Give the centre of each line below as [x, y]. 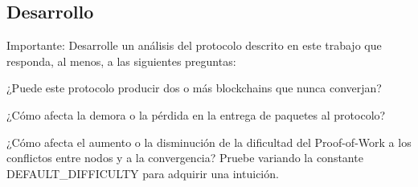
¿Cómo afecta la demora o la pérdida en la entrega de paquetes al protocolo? [196, 114]
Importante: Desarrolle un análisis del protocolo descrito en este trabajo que [194, 45]
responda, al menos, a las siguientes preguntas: [121, 61]
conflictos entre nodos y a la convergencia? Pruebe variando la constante [185, 158]
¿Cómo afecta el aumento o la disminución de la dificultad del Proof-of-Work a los [209, 142]
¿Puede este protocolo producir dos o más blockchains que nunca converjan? [194, 88]
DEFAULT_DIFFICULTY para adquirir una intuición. [143, 173]
